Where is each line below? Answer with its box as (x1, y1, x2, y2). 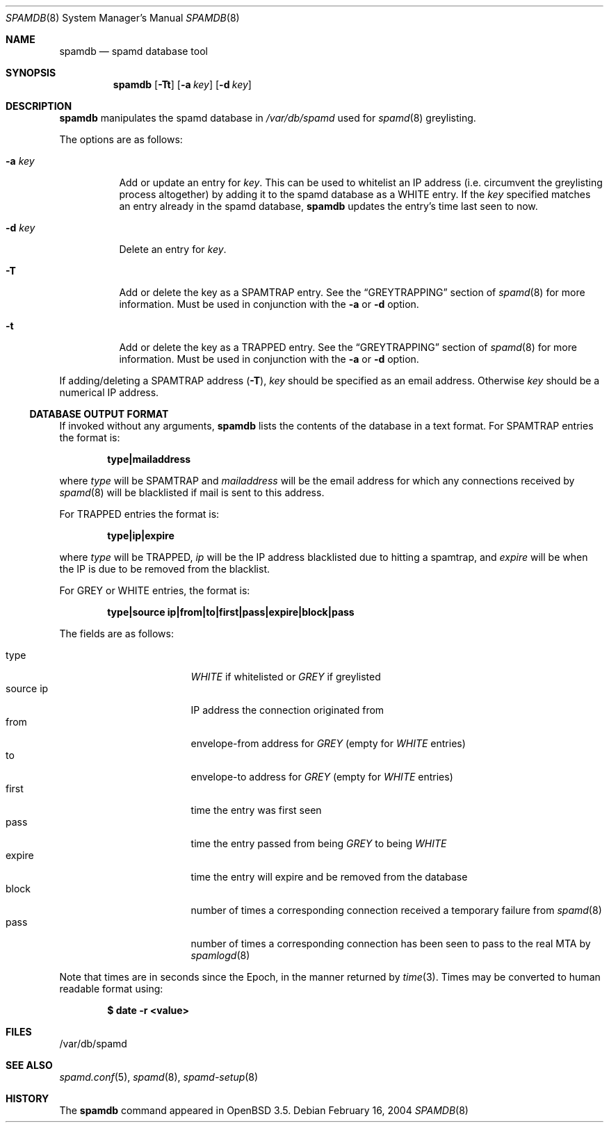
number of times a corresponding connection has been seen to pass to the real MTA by (190, 938, 591, 949)
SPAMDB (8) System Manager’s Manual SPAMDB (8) (6, 12, 240, 24)
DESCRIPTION (6, 100, 72, 112)
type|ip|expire (107, 530, 174, 541)
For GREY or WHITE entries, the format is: (59, 585, 250, 596)
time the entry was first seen (190, 804, 322, 816)
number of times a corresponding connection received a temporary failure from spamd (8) (190, 904, 602, 916)
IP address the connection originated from (190, 704, 384, 716)
